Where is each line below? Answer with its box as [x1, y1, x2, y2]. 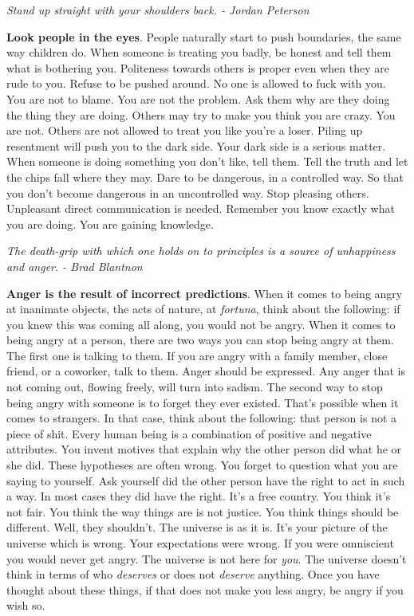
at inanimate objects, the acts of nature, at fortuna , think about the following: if [6, 300, 400, 317]
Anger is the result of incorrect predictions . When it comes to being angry [6, 284, 403, 301]
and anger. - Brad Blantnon [6, 257, 143, 274]
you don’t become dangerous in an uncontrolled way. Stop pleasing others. [6, 184, 369, 201]
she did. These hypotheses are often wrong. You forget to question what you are [6, 457, 398, 473]
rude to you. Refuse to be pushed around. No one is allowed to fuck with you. [6, 75, 386, 92]
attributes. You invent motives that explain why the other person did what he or [6, 441, 402, 457]
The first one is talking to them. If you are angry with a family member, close [6, 347, 388, 363]
